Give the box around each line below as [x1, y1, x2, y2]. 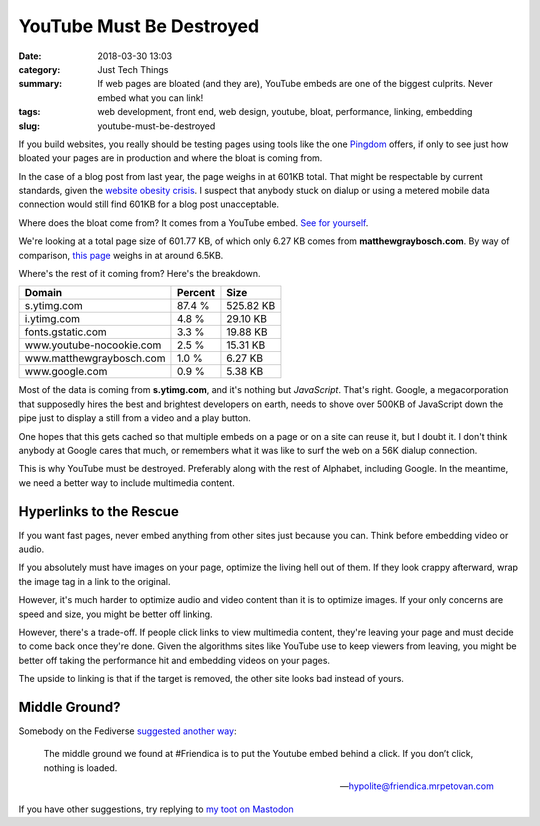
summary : [18, 78, 63, 90]
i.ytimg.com [24, 312, 80, 326]
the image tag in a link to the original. [18, 575, 171, 587]
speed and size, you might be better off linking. [18, 608, 214, 620]
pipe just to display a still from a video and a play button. [18, 412, 252, 424]
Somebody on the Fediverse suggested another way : [18, 725, 237, 737]
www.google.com [24, 365, 108, 379]
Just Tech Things [97, 63, 169, 75]
